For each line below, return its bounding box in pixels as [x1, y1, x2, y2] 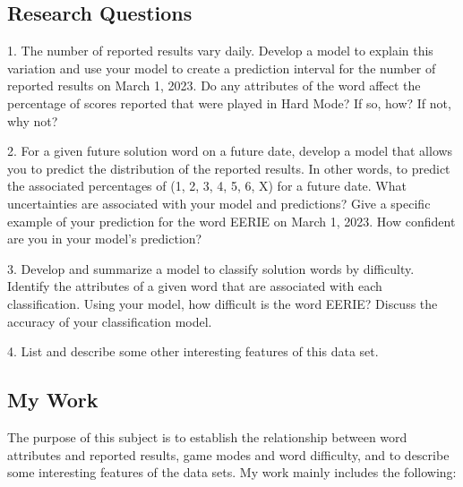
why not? [7, 111, 58, 130]
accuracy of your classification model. [7, 312, 212, 330]
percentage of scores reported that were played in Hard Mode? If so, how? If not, [7, 93, 451, 112]
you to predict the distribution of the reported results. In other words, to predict [7, 158, 450, 177]
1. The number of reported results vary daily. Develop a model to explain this [7, 41, 433, 60]
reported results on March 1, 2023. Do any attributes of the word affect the [7, 76, 421, 95]
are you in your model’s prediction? [7, 229, 202, 248]
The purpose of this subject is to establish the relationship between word [7, 427, 407, 446]
